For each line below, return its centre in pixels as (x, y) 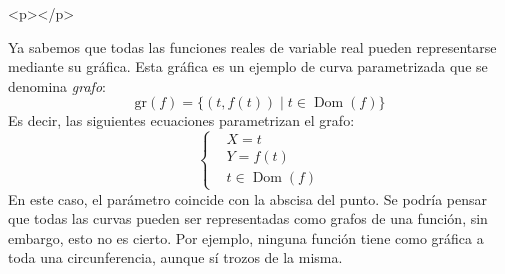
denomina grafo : (57, 85)
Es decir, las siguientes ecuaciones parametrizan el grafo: (181, 120)
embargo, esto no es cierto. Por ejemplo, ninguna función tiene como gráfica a (246, 237)
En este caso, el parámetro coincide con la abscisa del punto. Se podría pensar (248, 198)
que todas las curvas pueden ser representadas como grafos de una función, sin (248, 218)
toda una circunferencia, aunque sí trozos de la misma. (175, 257)
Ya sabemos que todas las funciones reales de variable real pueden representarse (252, 46)
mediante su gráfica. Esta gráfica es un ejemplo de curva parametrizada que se (248, 66)
